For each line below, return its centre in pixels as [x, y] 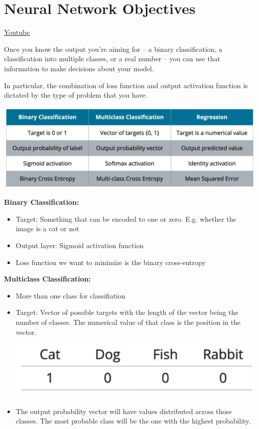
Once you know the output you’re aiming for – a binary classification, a [113, 49]
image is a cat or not [47, 228]
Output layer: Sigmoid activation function [80, 245]
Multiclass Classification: [48, 279]
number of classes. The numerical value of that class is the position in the [128, 322]
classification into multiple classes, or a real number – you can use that [112, 59]
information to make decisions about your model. [79, 68]
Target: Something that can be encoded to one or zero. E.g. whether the [126, 218]
